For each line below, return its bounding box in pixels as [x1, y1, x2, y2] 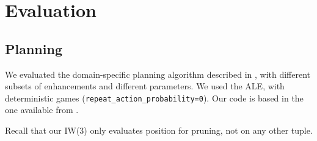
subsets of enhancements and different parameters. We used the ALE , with [5, 80, 285, 92]
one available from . [5, 103, 79, 116]
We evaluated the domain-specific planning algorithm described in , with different [5, 67, 311, 80]
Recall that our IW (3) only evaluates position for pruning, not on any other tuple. [5, 124, 313, 137]
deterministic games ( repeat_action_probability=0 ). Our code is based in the [5, 91, 304, 104]
